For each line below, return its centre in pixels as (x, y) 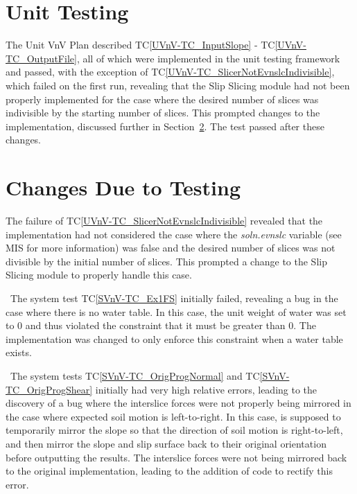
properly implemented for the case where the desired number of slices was (162, 99)
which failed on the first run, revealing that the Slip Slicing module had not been (178, 85)
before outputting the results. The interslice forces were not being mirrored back (176, 457)
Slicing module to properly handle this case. (99, 275)
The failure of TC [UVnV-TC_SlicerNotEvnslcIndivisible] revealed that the (164, 220)
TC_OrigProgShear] (49, 389)
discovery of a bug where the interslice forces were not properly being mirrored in (178, 403)
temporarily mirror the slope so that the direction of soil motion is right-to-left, (174, 430)
